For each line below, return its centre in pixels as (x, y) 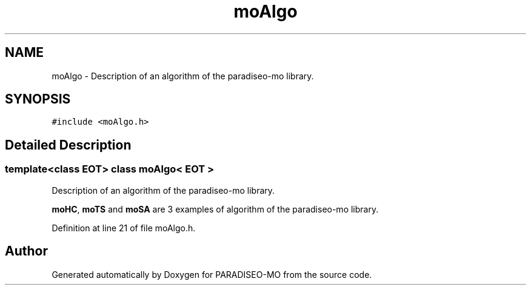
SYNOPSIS (38, 99)
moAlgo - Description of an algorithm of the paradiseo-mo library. (183, 76)
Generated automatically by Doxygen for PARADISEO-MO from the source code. (212, 274)
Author (26, 251)
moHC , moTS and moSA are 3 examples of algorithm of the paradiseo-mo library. (215, 209)
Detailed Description (68, 145)
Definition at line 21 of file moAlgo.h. (124, 228)
